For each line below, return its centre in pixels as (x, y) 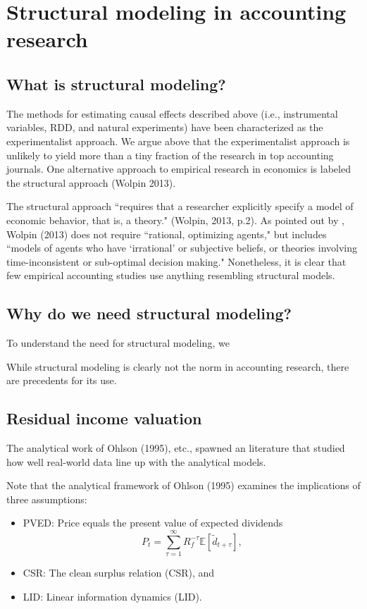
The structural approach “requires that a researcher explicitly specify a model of (180, 206)
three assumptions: (47, 499)
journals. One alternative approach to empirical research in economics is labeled (179, 169)
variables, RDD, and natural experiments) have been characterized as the (165, 127)
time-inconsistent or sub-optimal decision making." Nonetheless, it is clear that (176, 261)
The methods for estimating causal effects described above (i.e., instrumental (172, 113)
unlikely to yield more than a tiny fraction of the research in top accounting (170, 155)
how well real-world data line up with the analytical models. (136, 461)
